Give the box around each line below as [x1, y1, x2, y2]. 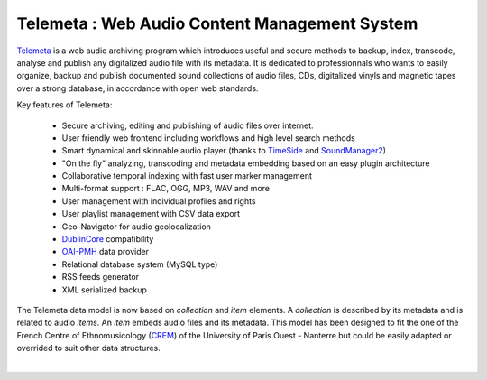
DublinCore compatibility [61, 234, 154, 245]
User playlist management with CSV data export [61, 209, 241, 219]
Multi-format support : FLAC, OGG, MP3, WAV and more [61, 183, 271, 194]
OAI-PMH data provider [61, 246, 149, 257]
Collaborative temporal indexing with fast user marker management [61, 171, 313, 181]
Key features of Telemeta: [16, 99, 113, 110]
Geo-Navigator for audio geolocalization [61, 221, 212, 232]
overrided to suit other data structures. [16, 343, 161, 354]
